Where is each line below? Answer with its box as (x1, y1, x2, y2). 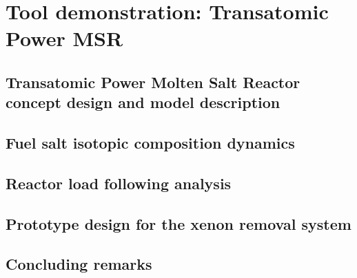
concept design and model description (6, 92, 280, 113)
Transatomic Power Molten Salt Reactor (6, 71, 300, 92)
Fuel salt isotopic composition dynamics (6, 132, 295, 153)
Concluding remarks (6, 253, 152, 275)
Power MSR (6, 24, 123, 52)
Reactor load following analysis (6, 172, 232, 193)
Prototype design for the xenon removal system (6, 213, 351, 234)
